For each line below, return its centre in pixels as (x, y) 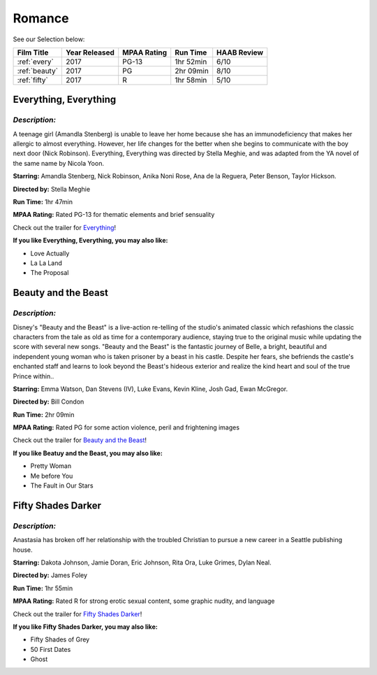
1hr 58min (191, 80)
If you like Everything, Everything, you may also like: (90, 241)
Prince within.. (34, 376)
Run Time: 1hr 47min (43, 202)
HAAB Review (240, 52)
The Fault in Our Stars (62, 485)
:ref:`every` (35, 62)
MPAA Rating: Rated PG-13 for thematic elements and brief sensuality (114, 215)
